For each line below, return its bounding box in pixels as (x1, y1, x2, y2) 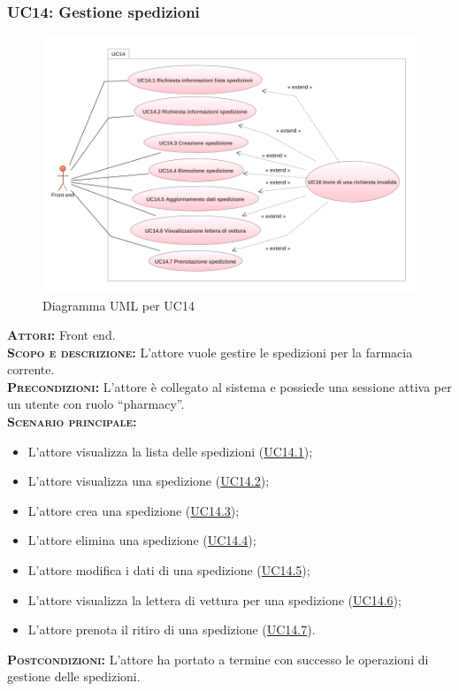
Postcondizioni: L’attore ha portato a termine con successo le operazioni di (7, 649, 429, 668)
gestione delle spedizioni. (7, 667, 141, 686)
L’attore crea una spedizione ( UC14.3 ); (27, 501, 240, 519)
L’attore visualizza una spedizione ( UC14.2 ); (27, 472, 270, 490)
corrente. (7, 360, 55, 379)
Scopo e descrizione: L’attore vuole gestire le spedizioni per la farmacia (7, 342, 413, 361)
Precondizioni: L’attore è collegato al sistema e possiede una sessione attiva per (7, 377, 452, 395)
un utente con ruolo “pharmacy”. (7, 395, 185, 413)
